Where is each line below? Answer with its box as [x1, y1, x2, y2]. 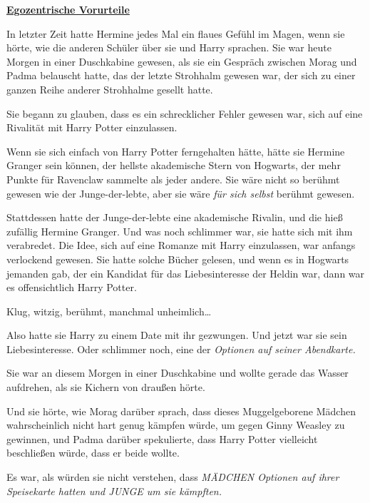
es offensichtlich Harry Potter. [6, 280, 137, 295]
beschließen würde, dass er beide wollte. [6, 445, 180, 460]
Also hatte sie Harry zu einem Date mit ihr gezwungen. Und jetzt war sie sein [6, 327, 347, 342]
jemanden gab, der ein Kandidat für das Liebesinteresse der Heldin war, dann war [6, 265, 365, 280]
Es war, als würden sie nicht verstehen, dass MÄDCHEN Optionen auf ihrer [6, 469, 339, 484]
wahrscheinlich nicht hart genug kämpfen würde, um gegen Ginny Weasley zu [6, 417, 345, 432]
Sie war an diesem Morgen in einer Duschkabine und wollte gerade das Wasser [6, 365, 349, 380]
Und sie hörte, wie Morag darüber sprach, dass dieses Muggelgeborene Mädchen [6, 403, 356, 418]
